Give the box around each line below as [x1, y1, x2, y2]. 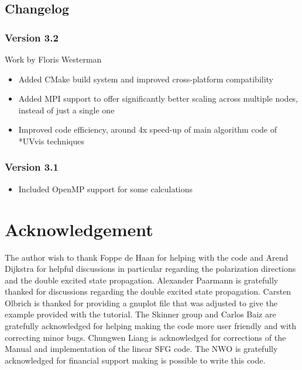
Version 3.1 [5, 160, 59, 174]
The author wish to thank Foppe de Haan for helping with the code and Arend [5, 251, 289, 263]
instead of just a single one [18, 103, 115, 116]
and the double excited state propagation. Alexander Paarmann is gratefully [5, 274, 279, 286]
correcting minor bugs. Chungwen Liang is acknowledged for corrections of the [5, 331, 286, 343]
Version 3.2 [5, 30, 59, 44]
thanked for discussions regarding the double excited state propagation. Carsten [5, 285, 291, 298]
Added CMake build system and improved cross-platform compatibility [18, 72, 274, 85]
